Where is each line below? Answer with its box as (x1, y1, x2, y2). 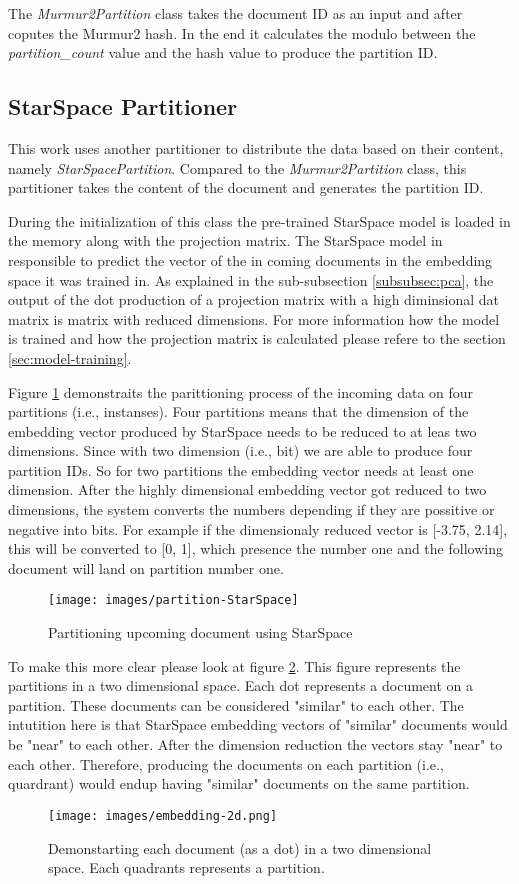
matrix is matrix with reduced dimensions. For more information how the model (8, 308, 500, 329)
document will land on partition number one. (8, 557, 284, 578)
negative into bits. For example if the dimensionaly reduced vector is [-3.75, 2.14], (8, 518, 508, 539)
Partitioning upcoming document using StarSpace (48, 622, 353, 643)
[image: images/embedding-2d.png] (48, 808, 278, 823)
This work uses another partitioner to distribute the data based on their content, (8, 137, 504, 158)
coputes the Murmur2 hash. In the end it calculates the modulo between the (8, 22, 476, 43)
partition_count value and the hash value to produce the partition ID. (8, 42, 438, 63)
